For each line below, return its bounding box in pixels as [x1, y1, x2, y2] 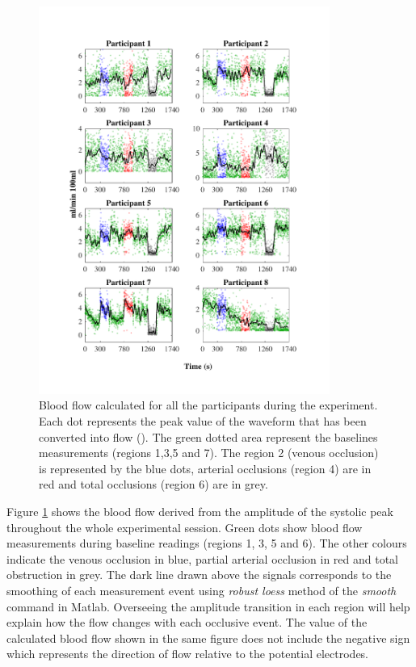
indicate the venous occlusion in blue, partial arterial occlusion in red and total [6, 550, 398, 567]
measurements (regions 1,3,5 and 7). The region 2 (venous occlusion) [39, 444, 379, 461]
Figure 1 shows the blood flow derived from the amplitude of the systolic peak [6, 503, 393, 520]
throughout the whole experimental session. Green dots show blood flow [6, 518, 363, 535]
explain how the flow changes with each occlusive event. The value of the [6, 614, 368, 631]
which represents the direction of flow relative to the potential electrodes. [6, 645, 369, 662]
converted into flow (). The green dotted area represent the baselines [39, 428, 378, 445]
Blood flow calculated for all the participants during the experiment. [39, 396, 378, 413]
